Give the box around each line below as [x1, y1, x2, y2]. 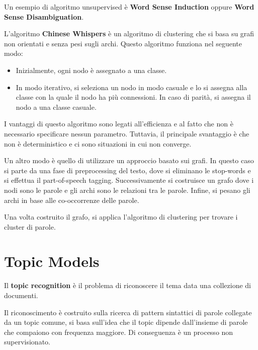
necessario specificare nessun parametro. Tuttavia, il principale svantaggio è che [4, 128, 249, 138]
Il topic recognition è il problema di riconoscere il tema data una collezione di [4, 280, 251, 291]
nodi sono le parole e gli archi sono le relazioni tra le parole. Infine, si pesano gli [4, 184, 250, 195]
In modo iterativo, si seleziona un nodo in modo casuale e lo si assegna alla [16, 82, 247, 92]
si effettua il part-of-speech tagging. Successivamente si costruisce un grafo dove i [4, 175, 254, 185]
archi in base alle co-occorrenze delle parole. [4, 194, 139, 205]
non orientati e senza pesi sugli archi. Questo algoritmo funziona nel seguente [4, 38, 242, 48]
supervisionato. [4, 336, 50, 347]
